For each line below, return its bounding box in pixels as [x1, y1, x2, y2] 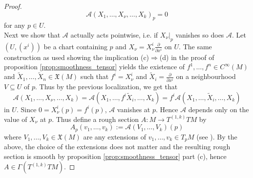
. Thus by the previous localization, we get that [35, 81, 178, 92]
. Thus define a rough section [52, 114, 139, 124]
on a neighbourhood [176, 71, 236, 81]
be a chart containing [43, 41, 107, 51]
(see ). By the [196, 131, 237, 141]
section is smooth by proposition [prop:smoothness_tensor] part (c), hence [4, 151, 227, 161]
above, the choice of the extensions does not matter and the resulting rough [4, 141, 231, 152]
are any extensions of [83, 131, 147, 141]
